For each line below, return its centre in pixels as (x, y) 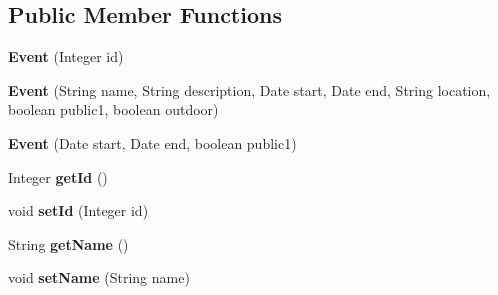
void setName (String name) (99, 277)
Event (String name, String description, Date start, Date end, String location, (249, 89)
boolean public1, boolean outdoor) (113, 109)
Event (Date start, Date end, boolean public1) (152, 142)
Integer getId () (58, 176)
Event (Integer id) (66, 56)
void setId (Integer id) (78, 210)
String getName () (68, 243)
